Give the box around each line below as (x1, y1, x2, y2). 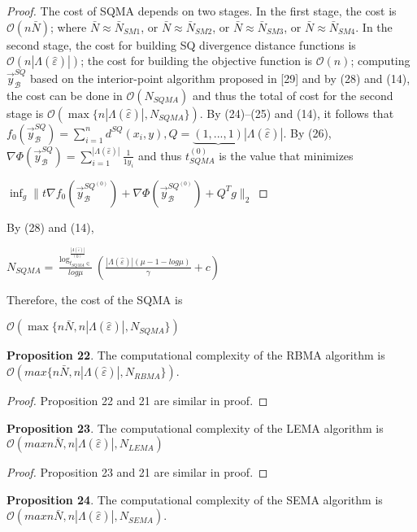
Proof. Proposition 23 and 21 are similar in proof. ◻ (7, 464, 268, 481)
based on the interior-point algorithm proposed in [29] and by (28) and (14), (29, 69, 410, 86)
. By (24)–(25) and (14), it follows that (199, 104, 394, 121)
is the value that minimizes (219, 146, 354, 164)
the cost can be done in (7, 86, 123, 103)
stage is (7, 104, 44, 121)
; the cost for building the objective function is (80, 52, 313, 69)
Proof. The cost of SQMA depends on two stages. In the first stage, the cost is (7, 2, 397, 19)
